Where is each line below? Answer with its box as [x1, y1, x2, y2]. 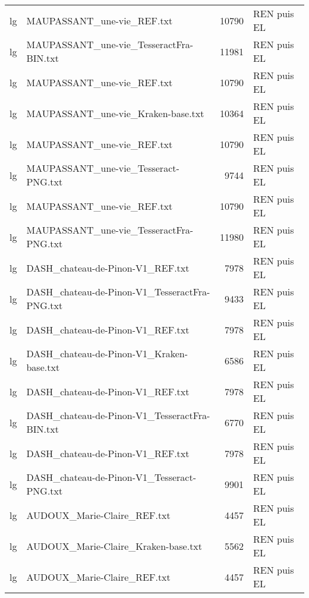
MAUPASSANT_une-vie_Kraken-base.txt [26, 106, 204, 120]
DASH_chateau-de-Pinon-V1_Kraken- [26, 347, 188, 360]
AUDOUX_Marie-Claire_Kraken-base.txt [26, 539, 203, 553]
